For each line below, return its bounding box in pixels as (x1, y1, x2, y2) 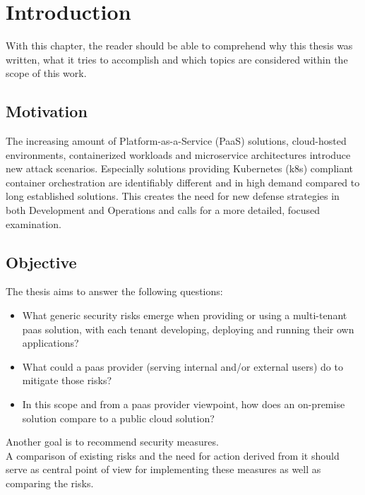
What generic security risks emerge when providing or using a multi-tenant (22, 308, 347, 323)
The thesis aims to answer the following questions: (6, 284, 223, 299)
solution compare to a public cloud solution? (22, 410, 215, 425)
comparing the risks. (6, 476, 94, 490)
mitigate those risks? (22, 373, 112, 388)
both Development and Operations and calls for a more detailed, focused (6, 203, 321, 217)
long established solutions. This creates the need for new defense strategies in (6, 189, 340, 203)
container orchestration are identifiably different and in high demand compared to (6, 174, 360, 189)
